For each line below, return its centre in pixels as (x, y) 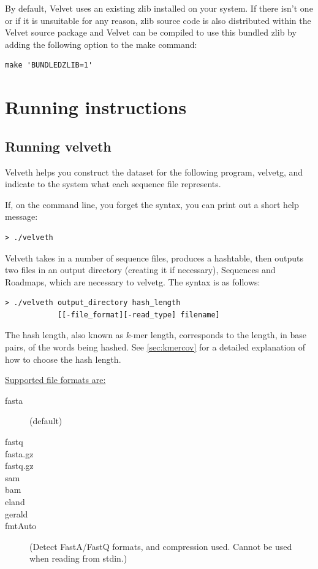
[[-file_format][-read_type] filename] (138, 315)
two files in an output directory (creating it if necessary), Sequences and (140, 270)
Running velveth (58, 146)
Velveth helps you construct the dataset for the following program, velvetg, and (154, 172)
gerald (17, 513)
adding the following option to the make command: (101, 44)
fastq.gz (19, 466)
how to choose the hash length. (63, 359)
